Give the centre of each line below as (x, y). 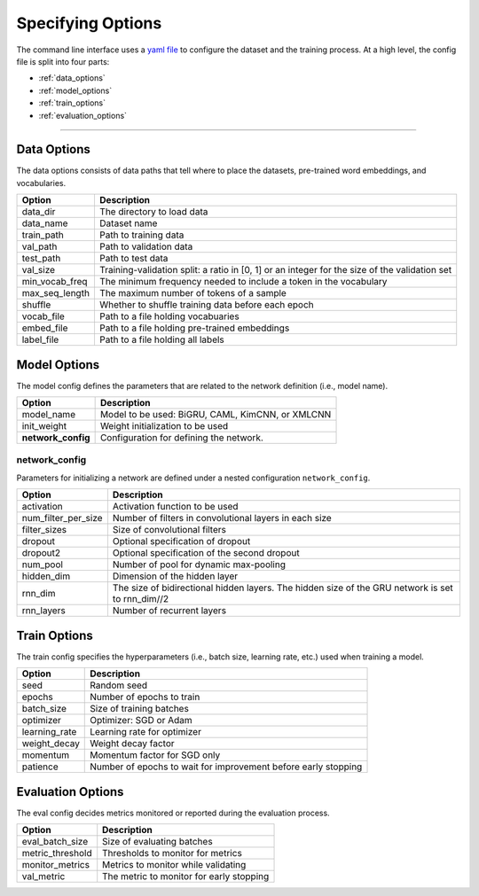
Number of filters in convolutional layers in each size (222, 518)
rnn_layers (43, 611)
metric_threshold (57, 853)
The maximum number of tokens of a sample (193, 293)
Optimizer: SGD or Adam (141, 721)
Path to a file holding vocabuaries (169, 316)
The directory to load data (153, 212)
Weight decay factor (132, 744)
